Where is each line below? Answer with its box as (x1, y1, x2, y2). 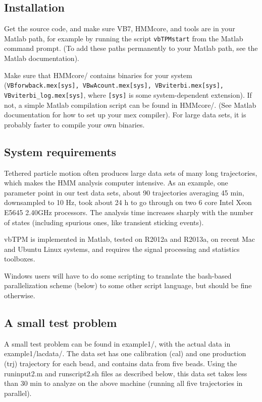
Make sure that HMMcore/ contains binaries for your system (4, 70, 192, 80)
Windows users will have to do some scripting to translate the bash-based (4, 270, 232, 281)
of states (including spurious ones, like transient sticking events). (4, 217, 204, 227)
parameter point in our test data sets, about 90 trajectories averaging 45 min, (4, 187, 244, 197)
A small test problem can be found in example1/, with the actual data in (4, 338, 231, 349)
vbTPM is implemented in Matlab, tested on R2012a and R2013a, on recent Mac (4, 234, 255, 244)
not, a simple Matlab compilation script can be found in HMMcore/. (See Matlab (4, 99, 256, 110)
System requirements (4, 144, 117, 159)
